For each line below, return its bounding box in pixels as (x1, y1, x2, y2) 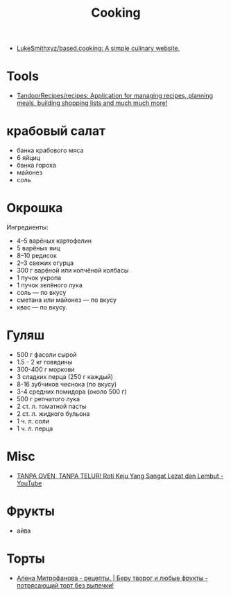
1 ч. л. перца (16, 424, 53, 433)
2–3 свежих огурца (16, 259, 74, 267)
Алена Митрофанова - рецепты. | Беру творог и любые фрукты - (16, 574, 209, 582)
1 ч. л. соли (16, 417, 50, 425)
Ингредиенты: (6, 223, 49, 231)
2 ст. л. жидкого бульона (16, 409, 90, 418)
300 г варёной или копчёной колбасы (16, 266, 129, 274)
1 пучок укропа (16, 273, 62, 282)
